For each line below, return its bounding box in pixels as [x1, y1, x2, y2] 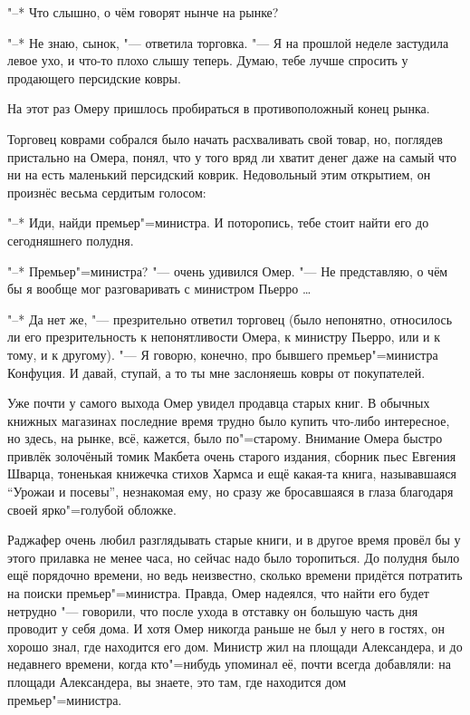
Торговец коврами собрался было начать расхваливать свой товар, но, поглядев [7, 129, 443, 148]
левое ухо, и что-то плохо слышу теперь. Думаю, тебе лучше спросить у [7, 51, 408, 70]
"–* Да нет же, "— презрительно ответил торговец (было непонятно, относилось [7, 309, 453, 328]
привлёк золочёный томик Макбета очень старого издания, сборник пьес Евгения [7, 446, 456, 465]
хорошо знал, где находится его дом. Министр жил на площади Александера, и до [7, 636, 463, 655]
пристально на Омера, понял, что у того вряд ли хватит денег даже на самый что [7, 147, 457, 166]
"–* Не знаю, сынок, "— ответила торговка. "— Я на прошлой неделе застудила [7, 33, 449, 52]
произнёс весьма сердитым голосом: [7, 182, 206, 201]
